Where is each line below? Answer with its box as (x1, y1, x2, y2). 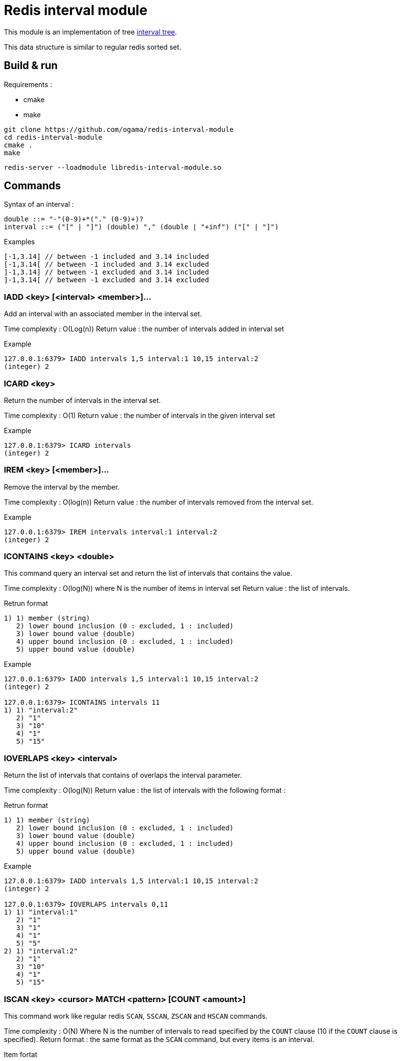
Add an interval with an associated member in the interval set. (4, 310, 202, 318)
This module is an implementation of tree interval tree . (4, 27, 177, 36)
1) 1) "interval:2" (4, 706, 78, 714)
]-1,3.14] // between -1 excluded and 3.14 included (4, 268, 209, 276)
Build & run (4, 59, 58, 72)
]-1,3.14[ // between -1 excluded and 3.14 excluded (4, 276, 209, 284)
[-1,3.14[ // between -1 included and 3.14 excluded (4, 260, 209, 269)
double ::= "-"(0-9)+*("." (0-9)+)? (4, 215, 144, 223)
